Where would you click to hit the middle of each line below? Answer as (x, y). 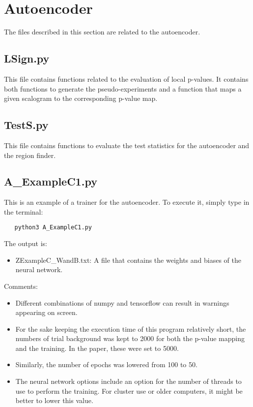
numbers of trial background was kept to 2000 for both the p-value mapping (130, 338)
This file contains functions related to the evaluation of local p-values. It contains (126, 78)
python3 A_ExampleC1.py (53, 228)
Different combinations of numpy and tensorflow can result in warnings (122, 302)
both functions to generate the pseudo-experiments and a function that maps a (123, 88)
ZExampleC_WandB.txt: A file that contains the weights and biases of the (128, 260)
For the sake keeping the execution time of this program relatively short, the (131, 329)
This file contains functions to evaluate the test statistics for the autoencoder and (127, 145)
